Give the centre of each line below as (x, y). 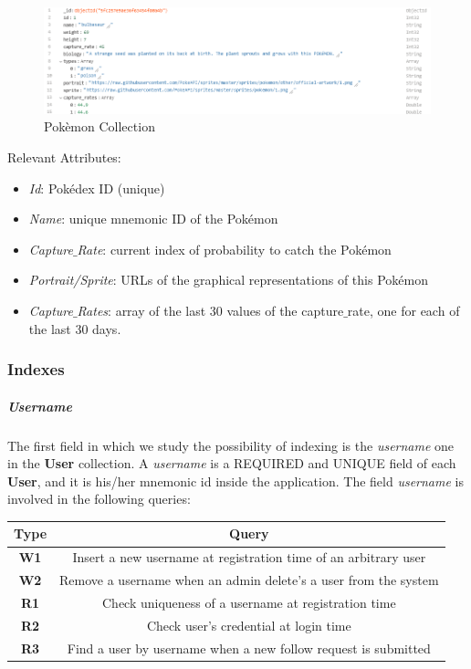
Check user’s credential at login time (249, 625)
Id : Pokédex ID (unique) (97, 188)
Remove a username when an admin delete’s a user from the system (249, 580)
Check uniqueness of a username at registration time (249, 603)
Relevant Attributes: (64, 157)
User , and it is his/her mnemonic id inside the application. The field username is (235, 481)
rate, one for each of (403, 311)
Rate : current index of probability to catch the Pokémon (234, 249)
